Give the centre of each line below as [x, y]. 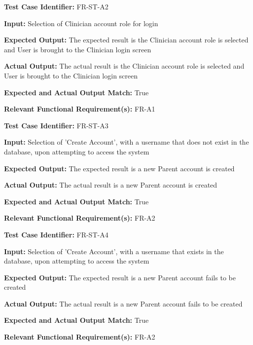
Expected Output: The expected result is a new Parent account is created [119, 168]
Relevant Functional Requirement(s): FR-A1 [80, 109]
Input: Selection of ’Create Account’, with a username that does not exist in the [126, 142]
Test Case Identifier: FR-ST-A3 [56, 125]
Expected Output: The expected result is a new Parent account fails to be [120, 277]
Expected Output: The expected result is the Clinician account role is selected [126, 40]
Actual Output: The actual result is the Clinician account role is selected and [124, 66]
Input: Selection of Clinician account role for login [81, 23]
